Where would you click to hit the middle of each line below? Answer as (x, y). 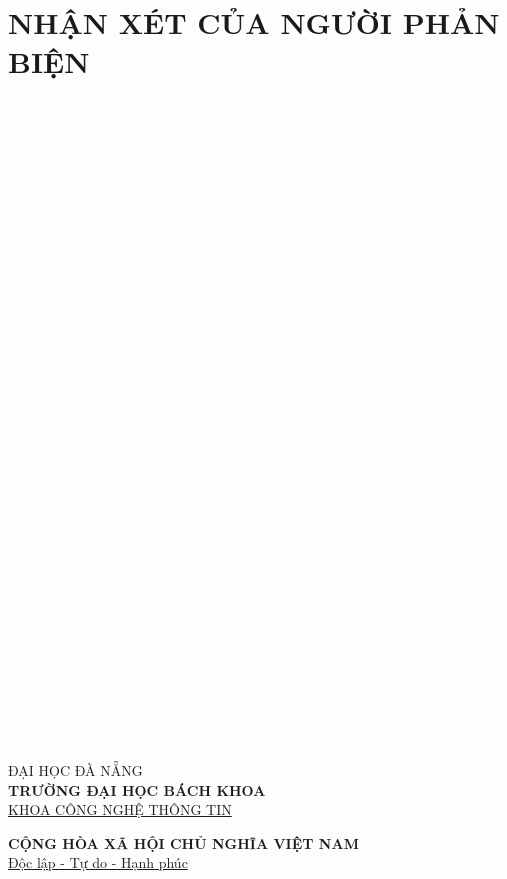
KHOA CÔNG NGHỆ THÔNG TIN (120, 809)
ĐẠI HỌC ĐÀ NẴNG (75, 769)
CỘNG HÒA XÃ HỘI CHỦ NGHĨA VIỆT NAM (183, 842)
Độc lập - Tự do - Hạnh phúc (98, 862)
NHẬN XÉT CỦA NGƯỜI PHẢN (254, 22)
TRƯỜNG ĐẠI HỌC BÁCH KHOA (137, 789)
